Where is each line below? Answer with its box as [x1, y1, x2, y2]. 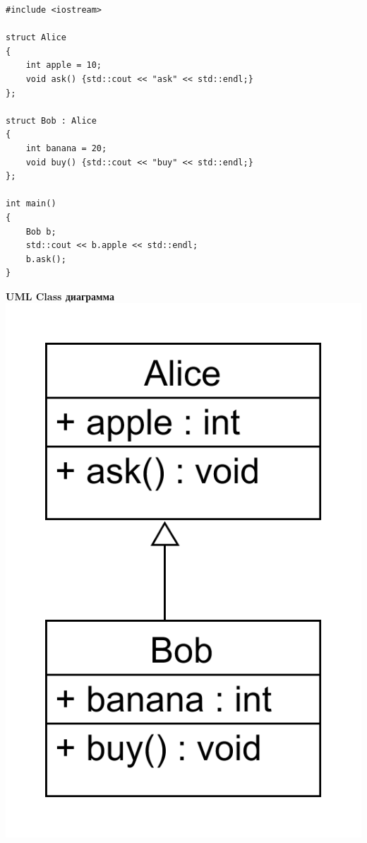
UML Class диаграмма [6, 288, 114, 303]
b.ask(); [25, 254, 66, 264]
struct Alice [6, 33, 66, 43]
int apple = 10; [25, 60, 102, 71]
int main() [6, 199, 56, 209]
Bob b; [25, 226, 56, 237]
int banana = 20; [25, 143, 107, 153]
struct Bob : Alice [6, 115, 97, 126]
